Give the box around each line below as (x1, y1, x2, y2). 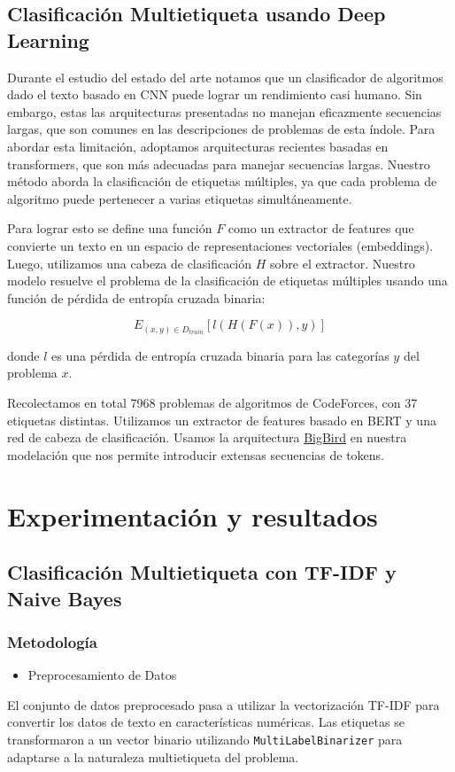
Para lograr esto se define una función (7, 219, 212, 238)
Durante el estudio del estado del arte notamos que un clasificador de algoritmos (7, 67, 443, 86)
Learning (7, 26, 89, 53)
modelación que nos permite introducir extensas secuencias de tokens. (7, 445, 384, 464)
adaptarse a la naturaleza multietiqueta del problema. (7, 747, 299, 766)
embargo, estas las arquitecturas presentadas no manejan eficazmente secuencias (7, 102, 442, 121)
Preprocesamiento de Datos (27, 666, 177, 684)
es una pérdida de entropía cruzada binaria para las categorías (51, 346, 389, 364)
